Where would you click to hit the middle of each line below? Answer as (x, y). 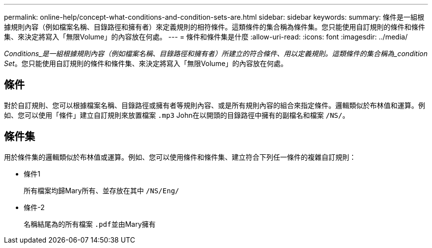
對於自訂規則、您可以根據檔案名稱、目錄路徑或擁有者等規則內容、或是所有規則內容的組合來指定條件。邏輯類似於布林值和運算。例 (215, 105)
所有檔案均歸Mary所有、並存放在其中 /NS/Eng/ (102, 190)
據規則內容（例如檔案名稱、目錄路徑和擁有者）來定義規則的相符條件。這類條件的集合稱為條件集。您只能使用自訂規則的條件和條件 (215, 27)
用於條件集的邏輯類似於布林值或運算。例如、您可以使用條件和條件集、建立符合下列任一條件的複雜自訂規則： (180, 157)
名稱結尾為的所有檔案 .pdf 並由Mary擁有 (90, 224)
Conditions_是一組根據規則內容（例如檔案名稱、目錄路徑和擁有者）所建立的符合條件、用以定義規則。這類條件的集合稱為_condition (216, 53)
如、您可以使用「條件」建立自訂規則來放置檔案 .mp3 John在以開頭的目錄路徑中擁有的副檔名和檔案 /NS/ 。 (177, 115)
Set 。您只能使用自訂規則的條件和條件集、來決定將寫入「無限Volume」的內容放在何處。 (146, 63)
